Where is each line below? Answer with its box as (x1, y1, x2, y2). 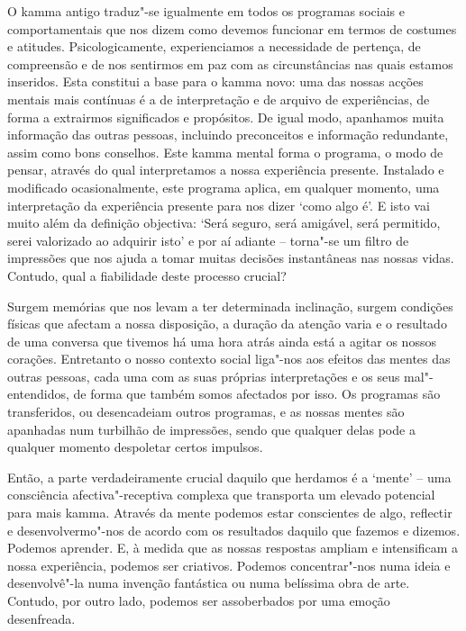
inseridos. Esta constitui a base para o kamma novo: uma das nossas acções (7, 72, 424, 91)
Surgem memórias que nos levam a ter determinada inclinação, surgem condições (7, 296, 453, 315)
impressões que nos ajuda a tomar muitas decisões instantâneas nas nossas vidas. (7, 248, 454, 267)
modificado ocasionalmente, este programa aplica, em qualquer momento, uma (7, 177, 440, 196)
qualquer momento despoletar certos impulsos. (7, 437, 263, 456)
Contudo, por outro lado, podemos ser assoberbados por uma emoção (7, 591, 390, 609)
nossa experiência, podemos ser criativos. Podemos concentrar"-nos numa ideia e (7, 555, 451, 574)
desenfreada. (7, 608, 76, 627)
